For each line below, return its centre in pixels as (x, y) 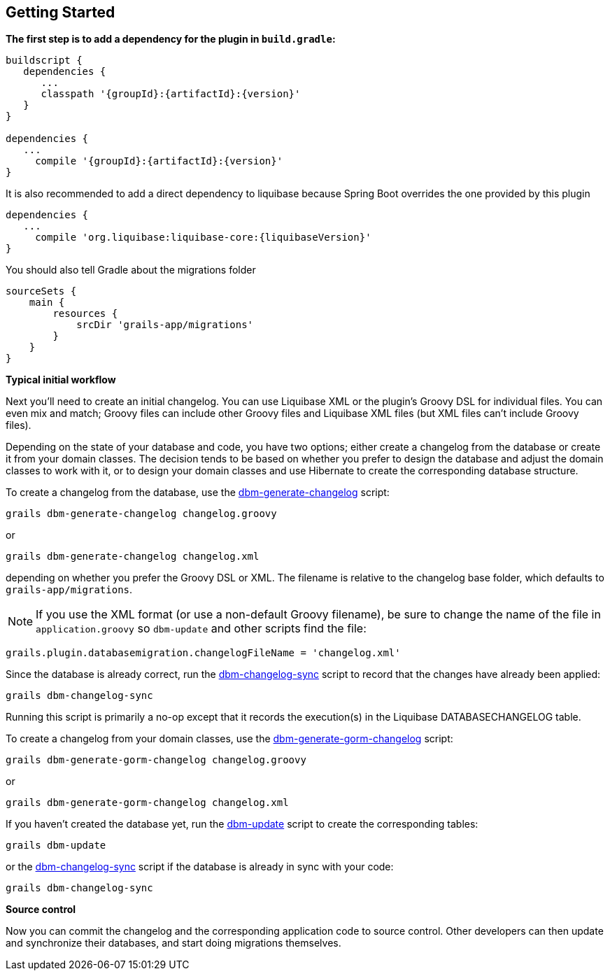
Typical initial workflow (61, 380)
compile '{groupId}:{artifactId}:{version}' (159, 161)
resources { (85, 314)
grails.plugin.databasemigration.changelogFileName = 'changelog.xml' (203, 653)
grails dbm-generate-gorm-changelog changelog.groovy (156, 760)
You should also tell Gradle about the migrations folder (131, 270)
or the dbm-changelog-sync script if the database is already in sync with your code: (200, 867)
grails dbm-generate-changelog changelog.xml (133, 557)
